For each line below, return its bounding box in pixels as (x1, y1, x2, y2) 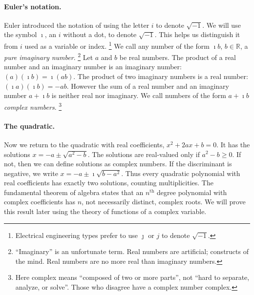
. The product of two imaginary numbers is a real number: (73, 71, 248, 81)
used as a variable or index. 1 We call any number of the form (24, 39, 210, 51)
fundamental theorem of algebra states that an (4, 187, 144, 197)
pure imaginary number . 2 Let (4, 51, 93, 62)
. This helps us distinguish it (154, 29, 240, 39)
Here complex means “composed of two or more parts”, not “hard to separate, (15, 272, 250, 282)
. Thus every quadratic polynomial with (121, 168, 240, 178)
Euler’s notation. (4, 1, 62, 11)
